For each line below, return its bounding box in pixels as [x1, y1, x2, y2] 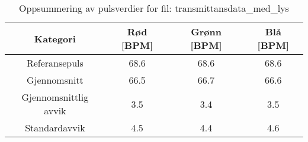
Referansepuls [26, 56, 84, 70]
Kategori [34, 31, 76, 45]
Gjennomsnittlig [21, 90, 89, 104]
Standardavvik [25, 121, 85, 134]
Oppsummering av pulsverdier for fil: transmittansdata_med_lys [19, 1, 289, 15]
